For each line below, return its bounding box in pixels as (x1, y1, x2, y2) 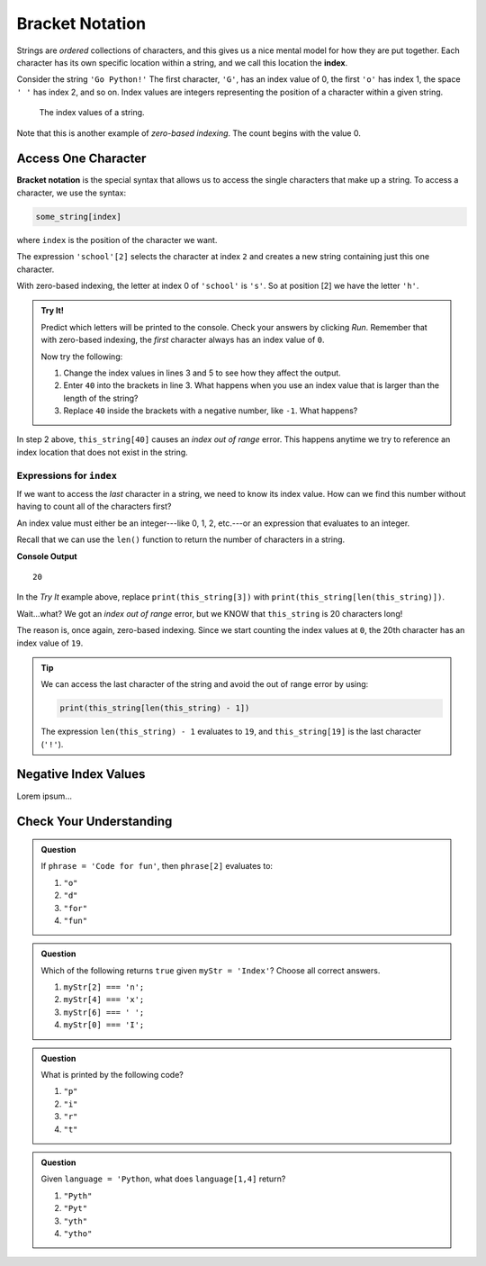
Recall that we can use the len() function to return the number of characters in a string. (16, 534, 346, 545)
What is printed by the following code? (40, 1070, 184, 1081)
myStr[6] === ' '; (63, 1007, 145, 1017)
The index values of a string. (39, 107, 145, 118)
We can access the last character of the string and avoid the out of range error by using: (40, 679, 369, 690)
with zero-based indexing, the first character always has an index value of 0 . (40, 334, 325, 346)
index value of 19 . (16, 638, 84, 648)
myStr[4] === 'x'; (63, 995, 145, 1005)
